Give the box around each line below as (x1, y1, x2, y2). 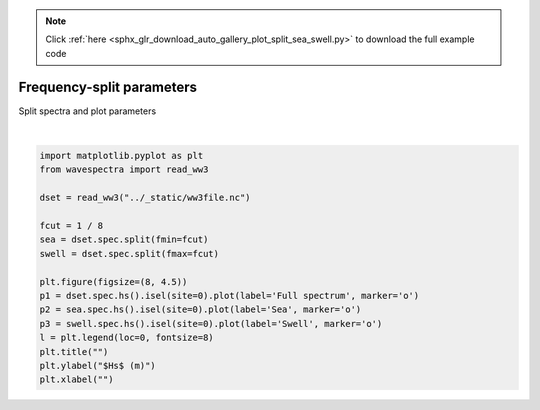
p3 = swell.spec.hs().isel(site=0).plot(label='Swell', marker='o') (39, 318, 383, 329)
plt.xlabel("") (39, 374, 114, 385)
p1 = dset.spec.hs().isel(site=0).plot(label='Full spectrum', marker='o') (39, 290, 420, 301)
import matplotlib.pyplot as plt (39, 150, 204, 162)
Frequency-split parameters (18, 78, 198, 95)
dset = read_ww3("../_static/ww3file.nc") (39, 192, 251, 204)
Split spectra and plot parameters (18, 105, 157, 117)
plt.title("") (39, 346, 109, 357)
